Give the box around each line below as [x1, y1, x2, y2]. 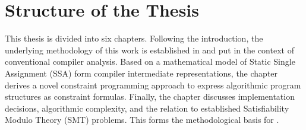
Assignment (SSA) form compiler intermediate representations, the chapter [5, 66, 278, 79]
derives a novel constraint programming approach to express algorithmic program [5, 78, 301, 91]
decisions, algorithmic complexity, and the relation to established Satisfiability [5, 102, 289, 114]
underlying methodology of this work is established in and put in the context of [5, 43, 294, 56]
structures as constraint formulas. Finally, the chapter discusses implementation [5, 90, 295, 103]
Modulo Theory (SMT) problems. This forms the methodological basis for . [5, 113, 279, 126]
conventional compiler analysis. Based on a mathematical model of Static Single [5, 55, 295, 68]
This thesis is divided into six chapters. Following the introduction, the [5, 32, 263, 45]
